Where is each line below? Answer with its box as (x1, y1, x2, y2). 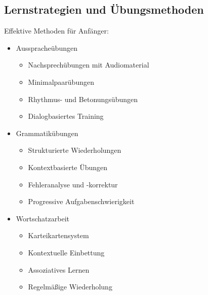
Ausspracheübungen (16, 42, 77, 53)
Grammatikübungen (16, 127, 78, 138)
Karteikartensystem (28, 230, 89, 241)
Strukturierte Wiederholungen (28, 145, 121, 155)
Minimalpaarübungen (28, 76, 94, 87)
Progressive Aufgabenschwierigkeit (28, 196, 135, 207)
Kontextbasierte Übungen (28, 161, 108, 172)
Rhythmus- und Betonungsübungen (28, 93, 138, 104)
